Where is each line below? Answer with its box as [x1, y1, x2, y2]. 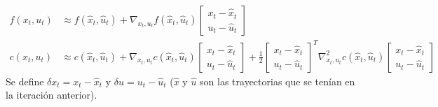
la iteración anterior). [6, 87, 97, 102]
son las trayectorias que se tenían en [200, 73, 355, 88]
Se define [6, 73, 44, 88]
